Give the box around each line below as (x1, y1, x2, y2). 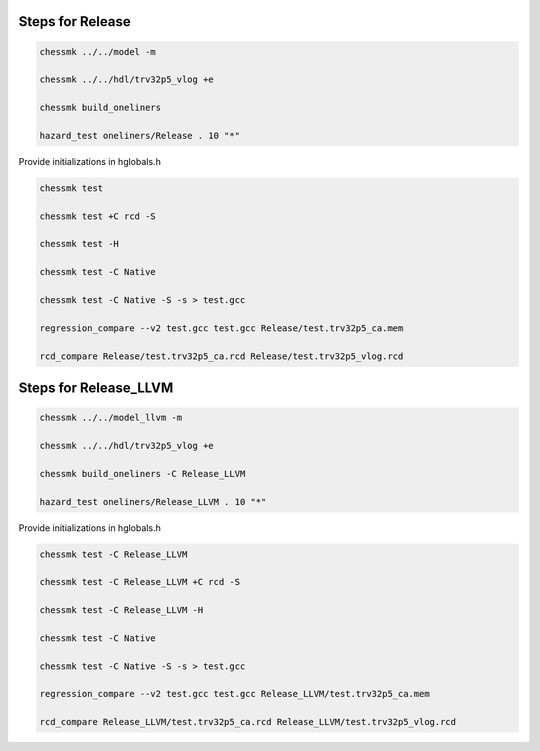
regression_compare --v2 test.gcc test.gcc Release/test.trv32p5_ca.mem (39, 322, 404, 334)
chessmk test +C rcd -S (39, 210, 157, 222)
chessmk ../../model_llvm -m (39, 412, 183, 424)
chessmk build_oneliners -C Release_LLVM (39, 468, 246, 479)
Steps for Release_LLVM (18, 380, 174, 397)
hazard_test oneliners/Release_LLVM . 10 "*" (39, 496, 267, 507)
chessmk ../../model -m (39, 46, 157, 57)
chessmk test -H (39, 238, 120, 250)
